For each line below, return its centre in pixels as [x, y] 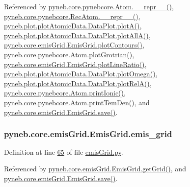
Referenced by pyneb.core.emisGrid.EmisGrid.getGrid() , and [95, 168]
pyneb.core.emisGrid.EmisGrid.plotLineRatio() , [75, 64]
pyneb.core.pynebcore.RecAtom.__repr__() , [72, 16]
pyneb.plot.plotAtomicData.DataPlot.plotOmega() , [81, 74]
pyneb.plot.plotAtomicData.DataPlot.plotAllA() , [77, 35]
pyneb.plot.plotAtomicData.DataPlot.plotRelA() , [78, 83]
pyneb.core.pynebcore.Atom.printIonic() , [65, 93]
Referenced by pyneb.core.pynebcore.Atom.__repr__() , [89, 6]
